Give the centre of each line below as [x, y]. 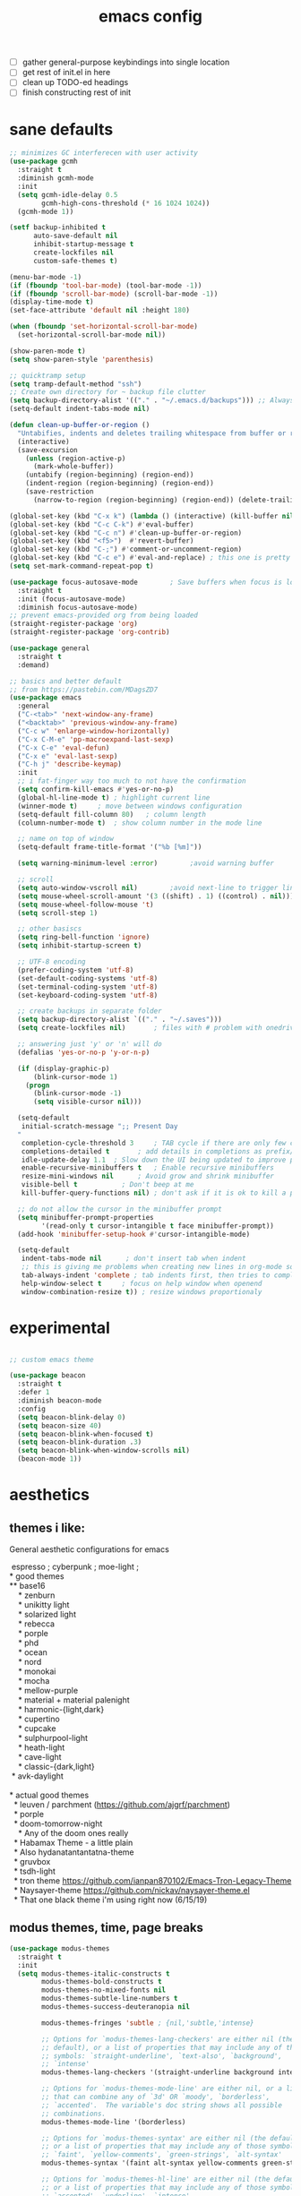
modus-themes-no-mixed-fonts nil [104, 1990]
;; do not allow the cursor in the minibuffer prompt [120, 1209]
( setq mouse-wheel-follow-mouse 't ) [86, 905]
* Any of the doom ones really [73, 1833]
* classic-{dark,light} [56, 1767]
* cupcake [37, 1728]
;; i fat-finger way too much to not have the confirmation [132, 781]
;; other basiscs [50, 929]
